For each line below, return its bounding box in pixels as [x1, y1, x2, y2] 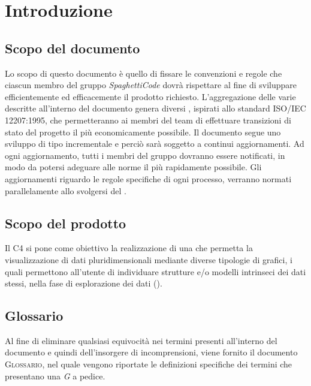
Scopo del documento [5, 38, 140, 57]
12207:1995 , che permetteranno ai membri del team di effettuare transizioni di [5, 113, 291, 126]
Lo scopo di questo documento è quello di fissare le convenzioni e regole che [5, 67, 282, 79]
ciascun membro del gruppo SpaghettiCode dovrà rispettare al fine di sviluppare [5, 79, 297, 91]
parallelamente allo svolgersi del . [5, 184, 126, 197]
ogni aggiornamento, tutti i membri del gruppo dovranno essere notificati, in [5, 149, 285, 161]
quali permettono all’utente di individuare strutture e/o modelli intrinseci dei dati [5, 265, 306, 278]
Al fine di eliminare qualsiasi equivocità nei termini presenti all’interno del [5, 334, 277, 346]
